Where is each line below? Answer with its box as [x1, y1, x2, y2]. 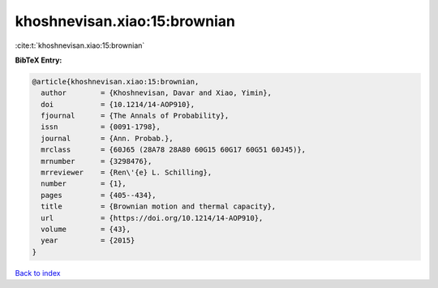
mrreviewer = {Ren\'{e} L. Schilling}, [41, 168, 213, 178]
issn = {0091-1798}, [41, 123, 161, 131]
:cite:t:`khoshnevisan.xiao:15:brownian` [15, 41, 145, 50]
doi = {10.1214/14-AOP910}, [41, 100, 195, 109]
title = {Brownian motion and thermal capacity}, [41, 202, 277, 211]
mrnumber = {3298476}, [41, 157, 152, 165]
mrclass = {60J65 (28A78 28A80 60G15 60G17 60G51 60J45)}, [41, 145, 307, 154]
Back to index [15, 268, 61, 277]
